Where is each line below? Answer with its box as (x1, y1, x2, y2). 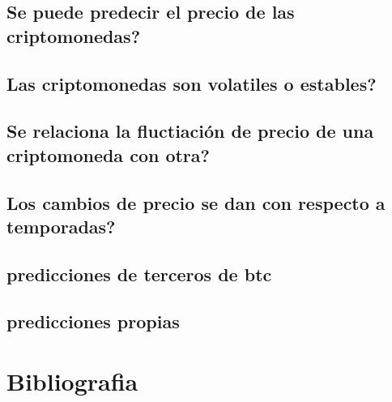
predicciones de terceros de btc (6, 261, 272, 286)
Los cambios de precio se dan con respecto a (6, 190, 386, 215)
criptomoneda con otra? (6, 142, 210, 167)
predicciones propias (6, 309, 180, 334)
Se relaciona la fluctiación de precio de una (6, 118, 374, 143)
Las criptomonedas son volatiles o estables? (6, 71, 377, 96)
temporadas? (6, 213, 116, 238)
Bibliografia (6, 365, 138, 398)
